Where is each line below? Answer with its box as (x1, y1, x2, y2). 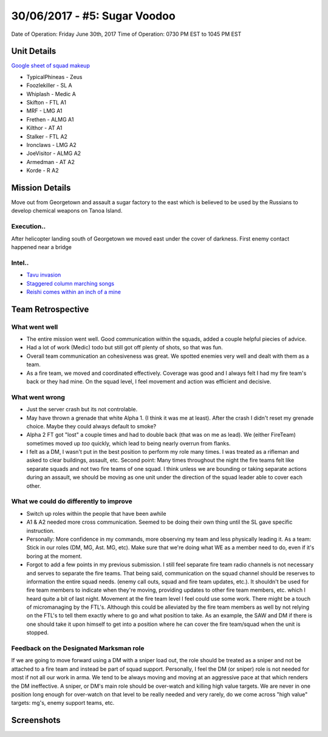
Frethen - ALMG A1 (26, 115, 74, 123)
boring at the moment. (26, 552, 82, 560)
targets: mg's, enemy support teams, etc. (11, 699, 115, 707)
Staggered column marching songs (26, 279, 115, 287)
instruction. (26, 527, 55, 534)
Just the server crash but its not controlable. (26, 406, 138, 413)
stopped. (26, 629, 49, 636)
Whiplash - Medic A (26, 90, 76, 97)
